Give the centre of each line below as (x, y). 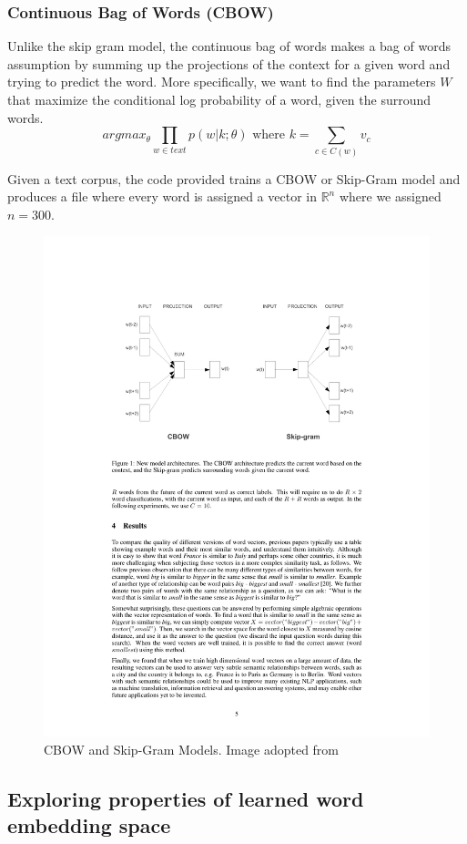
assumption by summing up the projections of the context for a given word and (229, 63)
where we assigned (390, 196)
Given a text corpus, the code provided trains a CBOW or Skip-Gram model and (234, 178)
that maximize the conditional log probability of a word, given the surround (219, 99)
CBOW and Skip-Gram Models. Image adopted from (192, 749)
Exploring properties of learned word (186, 798)
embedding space (89, 825)
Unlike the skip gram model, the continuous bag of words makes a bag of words (229, 46)
